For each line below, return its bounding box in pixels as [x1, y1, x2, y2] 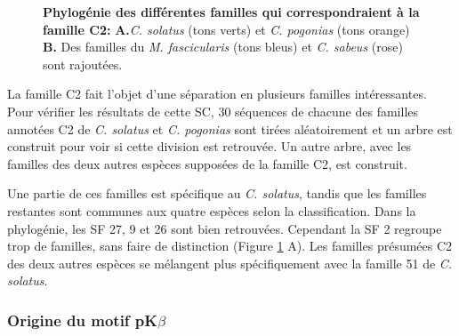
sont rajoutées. [43, 54, 123, 73]
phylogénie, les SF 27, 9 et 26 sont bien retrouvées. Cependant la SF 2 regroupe [7, 219, 442, 237]
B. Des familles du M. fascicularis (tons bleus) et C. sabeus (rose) [43, 37, 403, 56]
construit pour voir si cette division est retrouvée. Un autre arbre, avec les [7, 137, 412, 156]
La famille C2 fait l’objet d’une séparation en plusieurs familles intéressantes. [7, 84, 427, 103]
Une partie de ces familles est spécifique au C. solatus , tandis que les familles [7, 184, 427, 203]
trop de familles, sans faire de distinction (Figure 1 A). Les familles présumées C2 [7, 236, 453, 255]
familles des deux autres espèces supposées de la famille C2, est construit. [7, 154, 407, 172]
